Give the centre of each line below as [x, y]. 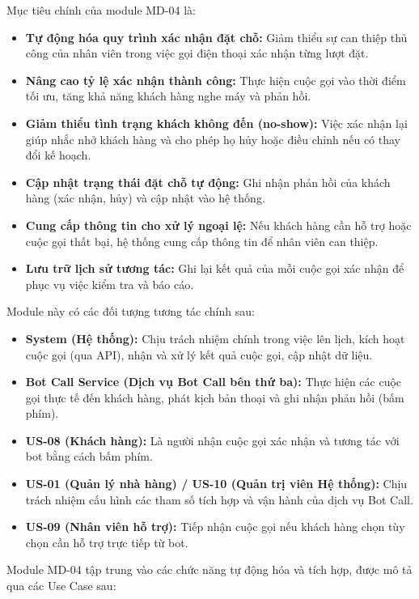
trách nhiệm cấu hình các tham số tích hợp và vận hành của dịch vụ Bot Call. [219, 499]
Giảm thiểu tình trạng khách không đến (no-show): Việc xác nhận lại [216, 123]
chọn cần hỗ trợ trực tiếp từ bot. [107, 542]
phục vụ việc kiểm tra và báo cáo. [110, 284]
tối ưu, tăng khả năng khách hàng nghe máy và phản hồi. [168, 96]
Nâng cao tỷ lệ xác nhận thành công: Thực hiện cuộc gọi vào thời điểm [216, 80]
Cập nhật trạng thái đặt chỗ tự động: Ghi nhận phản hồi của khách [208, 182]
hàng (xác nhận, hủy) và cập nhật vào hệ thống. [145, 198]
